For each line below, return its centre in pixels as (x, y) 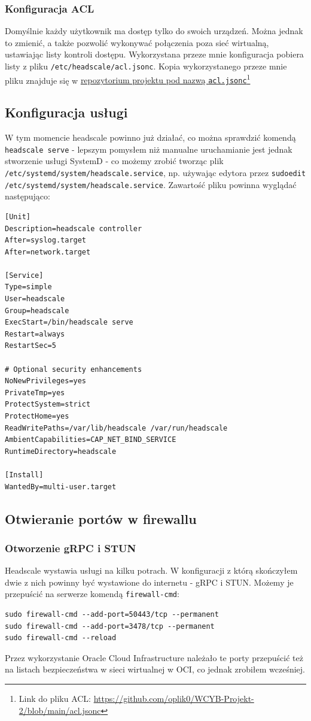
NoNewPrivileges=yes (46, 381)
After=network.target (48, 252)
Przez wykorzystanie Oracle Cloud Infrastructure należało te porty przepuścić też (154, 657)
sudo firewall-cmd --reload (61, 638)
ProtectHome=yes (37, 416)
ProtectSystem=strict (48, 405)
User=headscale (35, 299)
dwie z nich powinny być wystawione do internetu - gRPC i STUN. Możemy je (149, 582)
